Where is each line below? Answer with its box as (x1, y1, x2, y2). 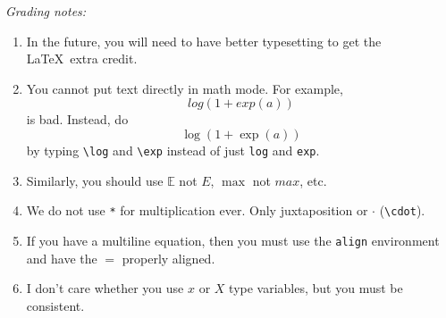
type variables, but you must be (229, 279, 403, 297)
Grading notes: (5, 2, 87, 20)
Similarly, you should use (26, 171, 164, 189)
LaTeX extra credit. (26, 49, 138, 68)
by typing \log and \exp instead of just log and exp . (26, 140, 320, 159)
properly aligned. (122, 248, 215, 267)
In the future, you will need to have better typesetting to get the (26, 31, 382, 50)
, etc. (299, 171, 327, 189)
